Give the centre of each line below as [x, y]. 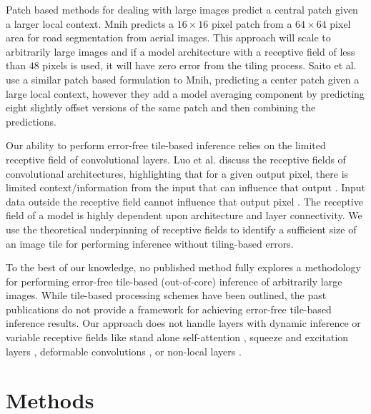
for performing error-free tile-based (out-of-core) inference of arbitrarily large [174, 281]
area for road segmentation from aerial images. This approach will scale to [168, 37]
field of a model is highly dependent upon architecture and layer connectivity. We [184, 215]
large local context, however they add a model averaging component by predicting [185, 93]
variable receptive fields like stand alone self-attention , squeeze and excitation [177, 337]
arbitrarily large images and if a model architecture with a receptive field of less [180, 51]
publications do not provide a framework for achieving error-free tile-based [169, 309]
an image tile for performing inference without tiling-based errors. [150, 243]
